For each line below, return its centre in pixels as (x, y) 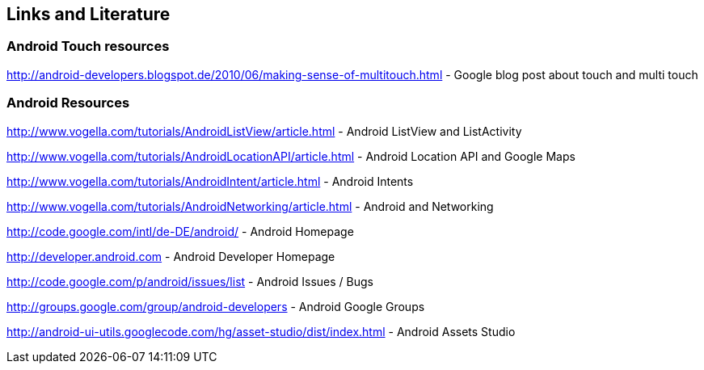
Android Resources (68, 103)
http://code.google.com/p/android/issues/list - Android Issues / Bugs (190, 281)
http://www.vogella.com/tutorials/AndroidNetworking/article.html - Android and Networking (250, 206)
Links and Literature (89, 14)
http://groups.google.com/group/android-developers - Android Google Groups (216, 306)
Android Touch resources (88, 46)
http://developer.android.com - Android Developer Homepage (171, 256)
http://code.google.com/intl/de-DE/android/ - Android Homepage (180, 231)
